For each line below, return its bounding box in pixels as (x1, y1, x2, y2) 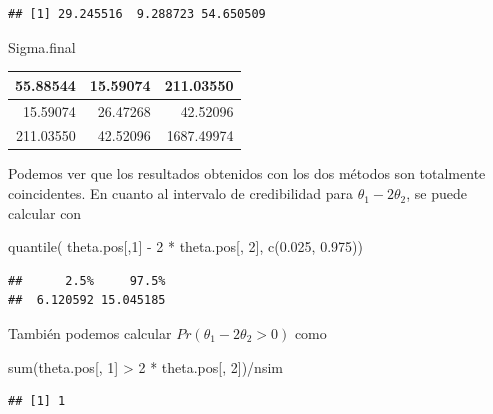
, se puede (406, 183, 468, 204)
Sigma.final (8, 36, 76, 57)
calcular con (8, 202, 82, 223)
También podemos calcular (8, 323, 172, 344)
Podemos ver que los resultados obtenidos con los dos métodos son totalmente (8, 163, 486, 184)
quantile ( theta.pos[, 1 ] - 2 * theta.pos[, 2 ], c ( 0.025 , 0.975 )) (8, 236, 363, 257)
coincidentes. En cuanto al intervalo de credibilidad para (8, 183, 353, 204)
